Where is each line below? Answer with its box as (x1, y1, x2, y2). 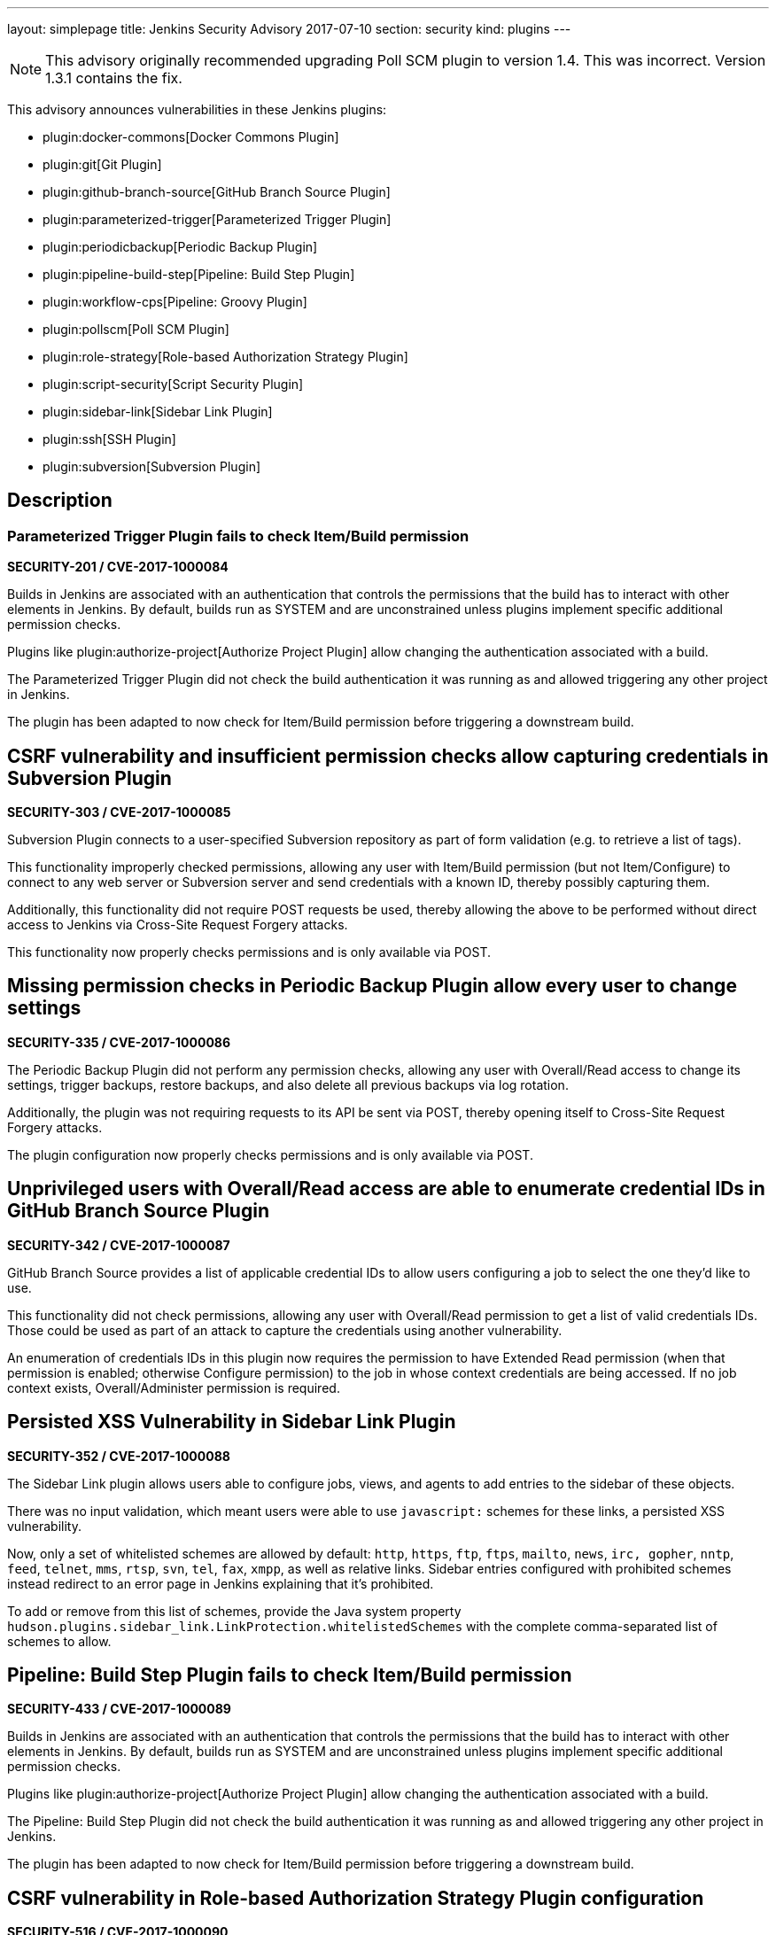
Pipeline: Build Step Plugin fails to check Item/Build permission (7, 1664, 572, 1687)
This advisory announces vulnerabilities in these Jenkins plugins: (7, 102, 387, 117)
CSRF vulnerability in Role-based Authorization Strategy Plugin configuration (7, 1886, 704, 1909)
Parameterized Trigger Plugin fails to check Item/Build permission (7, 526, 469, 545)
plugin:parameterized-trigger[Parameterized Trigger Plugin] (43, 212, 392, 227)
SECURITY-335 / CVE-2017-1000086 (7, 1034, 231, 1050)
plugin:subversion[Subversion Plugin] (43, 459, 261, 474)
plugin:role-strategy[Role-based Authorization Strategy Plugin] (43, 349, 408, 364)
